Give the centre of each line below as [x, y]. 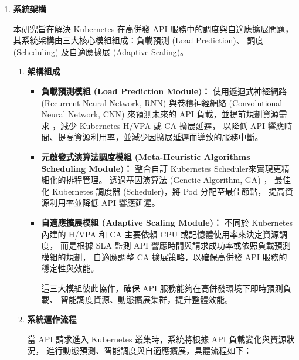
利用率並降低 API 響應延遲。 [105, 203]
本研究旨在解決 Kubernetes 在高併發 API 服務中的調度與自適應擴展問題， [153, 28]
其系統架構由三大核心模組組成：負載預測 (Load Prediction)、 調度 [138, 40]
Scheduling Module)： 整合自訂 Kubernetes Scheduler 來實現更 [161, 168]
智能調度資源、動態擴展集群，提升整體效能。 [147, 299]
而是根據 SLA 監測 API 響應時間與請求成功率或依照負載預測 [176, 245]
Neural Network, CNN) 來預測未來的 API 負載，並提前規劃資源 [160, 114]
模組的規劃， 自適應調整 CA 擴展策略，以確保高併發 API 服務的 [164, 257]
